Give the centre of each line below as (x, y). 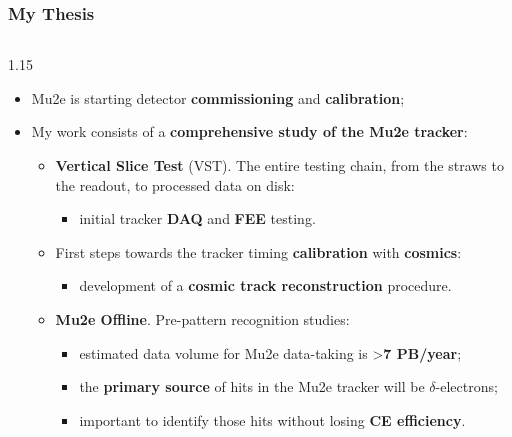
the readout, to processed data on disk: (175, 184)
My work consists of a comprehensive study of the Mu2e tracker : (249, 131)
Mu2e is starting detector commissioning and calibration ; (218, 97)
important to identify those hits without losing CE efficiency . (272, 419)
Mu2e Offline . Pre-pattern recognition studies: (202, 318)
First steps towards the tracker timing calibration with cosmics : (258, 251)
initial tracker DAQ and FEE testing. (197, 218)
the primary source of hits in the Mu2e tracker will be (252, 386)
